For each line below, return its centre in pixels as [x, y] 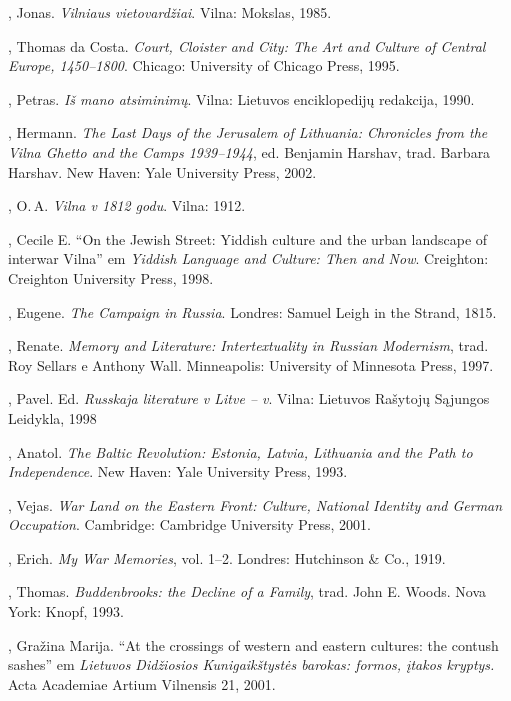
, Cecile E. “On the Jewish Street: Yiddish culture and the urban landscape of [248, 238]
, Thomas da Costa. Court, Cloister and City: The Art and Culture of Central [247, 45]
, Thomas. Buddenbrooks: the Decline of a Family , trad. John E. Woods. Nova [247, 591]
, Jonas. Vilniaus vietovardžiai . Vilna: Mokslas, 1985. [170, 12]
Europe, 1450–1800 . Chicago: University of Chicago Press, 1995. [204, 65]
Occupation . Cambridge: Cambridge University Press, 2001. [189, 524]
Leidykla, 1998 [52, 417]
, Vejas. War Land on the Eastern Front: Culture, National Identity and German [255, 504]
